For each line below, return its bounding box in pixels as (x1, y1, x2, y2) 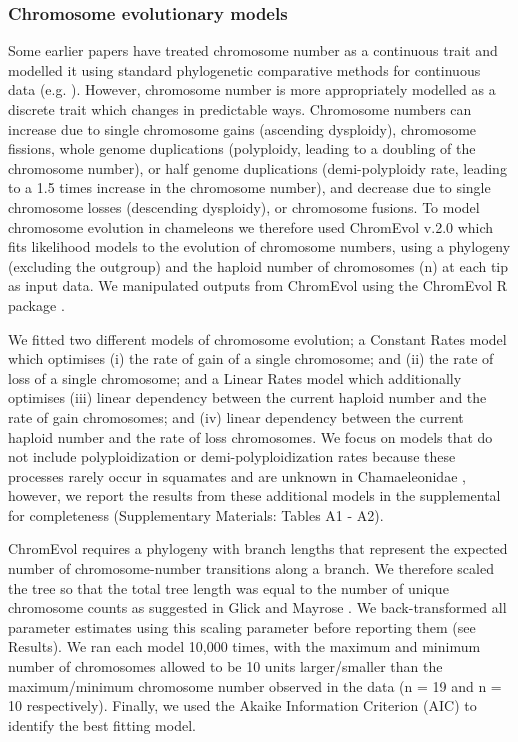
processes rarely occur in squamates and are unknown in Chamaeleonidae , (8, 465, 466, 486)
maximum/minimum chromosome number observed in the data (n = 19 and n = (8, 675, 502, 696)
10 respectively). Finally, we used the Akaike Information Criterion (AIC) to (8, 695, 477, 716)
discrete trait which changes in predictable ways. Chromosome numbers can (8, 99, 472, 119)
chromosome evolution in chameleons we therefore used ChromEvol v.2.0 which (8, 216, 494, 237)
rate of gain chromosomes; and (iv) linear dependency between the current (8, 406, 464, 427)
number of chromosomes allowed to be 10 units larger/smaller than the (8, 656, 443, 677)
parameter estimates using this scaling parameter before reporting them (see (8, 616, 476, 637)
